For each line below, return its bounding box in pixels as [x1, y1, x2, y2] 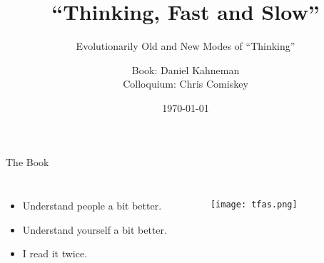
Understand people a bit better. [22, 198, 162, 213]
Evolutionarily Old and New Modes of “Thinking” [76, 38, 295, 53]
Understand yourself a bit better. [22, 222, 167, 237]
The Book [6, 154, 49, 169]
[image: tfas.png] [210, 200, 298, 210]
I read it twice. [22, 246, 88, 261]
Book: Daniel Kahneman [131, 62, 240, 77]
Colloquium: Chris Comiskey [123, 76, 248, 91]
